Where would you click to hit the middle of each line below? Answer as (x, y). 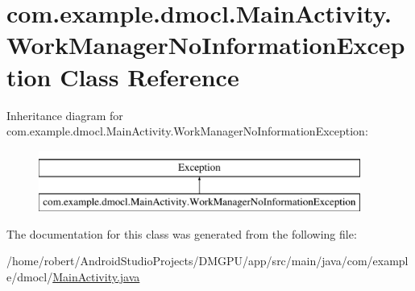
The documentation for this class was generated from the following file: (182, 233)
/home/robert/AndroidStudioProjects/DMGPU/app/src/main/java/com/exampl (207, 261)
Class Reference (149, 76)
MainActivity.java (96, 277)
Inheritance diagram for (65, 115)
